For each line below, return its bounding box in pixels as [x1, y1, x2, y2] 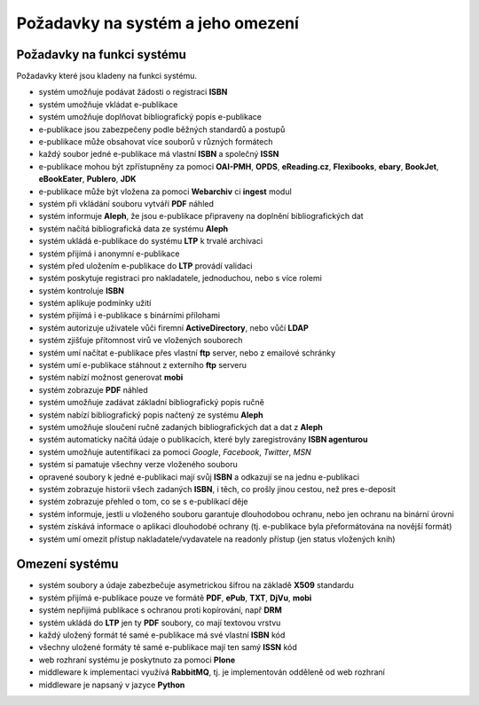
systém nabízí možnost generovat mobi [38, 372, 184, 383]
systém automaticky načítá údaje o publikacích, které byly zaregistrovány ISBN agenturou [38, 435, 368, 445]
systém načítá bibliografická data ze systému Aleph [38, 223, 229, 234]
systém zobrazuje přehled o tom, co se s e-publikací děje [38, 497, 248, 507]
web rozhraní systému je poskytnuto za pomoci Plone [38, 654, 236, 665]
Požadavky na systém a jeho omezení [16, 13, 299, 33]
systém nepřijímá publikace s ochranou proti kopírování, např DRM [38, 605, 283, 615]
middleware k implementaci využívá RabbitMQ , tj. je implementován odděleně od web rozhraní [38, 667, 385, 678]
